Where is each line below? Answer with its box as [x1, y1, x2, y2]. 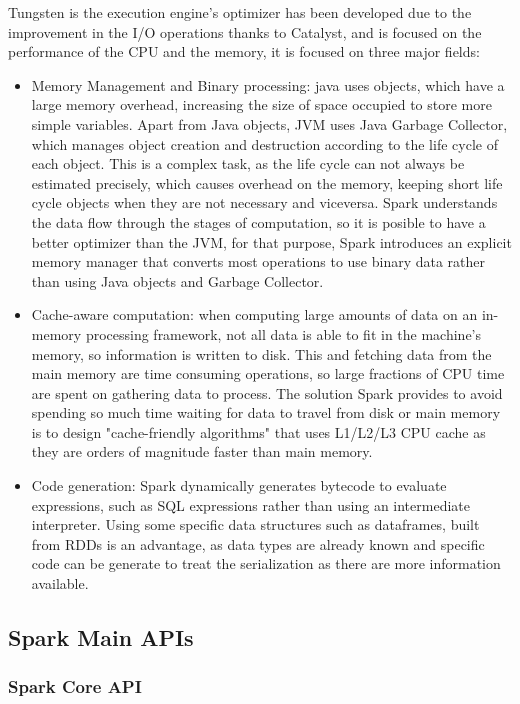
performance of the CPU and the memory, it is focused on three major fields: [8, 41, 480, 62]
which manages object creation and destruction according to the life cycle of [31, 133, 498, 154]
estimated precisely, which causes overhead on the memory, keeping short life [31, 172, 503, 193]
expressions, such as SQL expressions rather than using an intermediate [31, 494, 470, 515]
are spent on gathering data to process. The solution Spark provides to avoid [31, 382, 503, 403]
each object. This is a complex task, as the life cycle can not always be [31, 153, 465, 174]
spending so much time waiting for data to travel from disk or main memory [31, 402, 501, 423]
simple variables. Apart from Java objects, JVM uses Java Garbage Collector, [31, 113, 508, 134]
